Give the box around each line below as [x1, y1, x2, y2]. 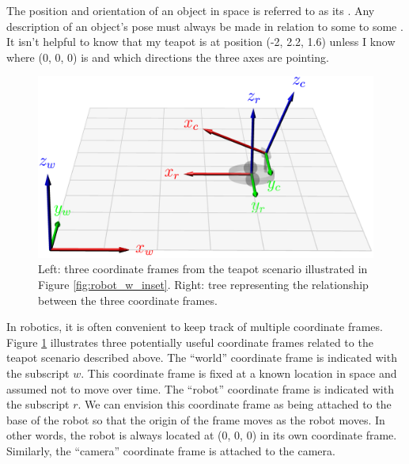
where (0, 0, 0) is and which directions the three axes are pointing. [6, 48, 329, 65]
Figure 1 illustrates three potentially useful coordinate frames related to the [6, 333, 373, 350]
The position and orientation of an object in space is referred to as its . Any [6, 2, 375, 18]
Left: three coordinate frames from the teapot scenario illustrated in [38, 261, 368, 277]
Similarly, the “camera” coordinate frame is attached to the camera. [6, 442, 335, 458]
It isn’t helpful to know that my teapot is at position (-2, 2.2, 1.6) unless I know [6, 33, 396, 50]
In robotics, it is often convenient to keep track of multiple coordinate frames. [6, 318, 383, 335]
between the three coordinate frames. [38, 291, 218, 308]
